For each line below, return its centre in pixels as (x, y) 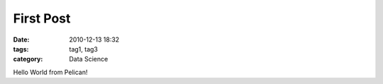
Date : (21, 40)
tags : (21, 49)
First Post (42, 18)
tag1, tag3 (84, 49)
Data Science (89, 59)
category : (28, 59)
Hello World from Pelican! (50, 72)
